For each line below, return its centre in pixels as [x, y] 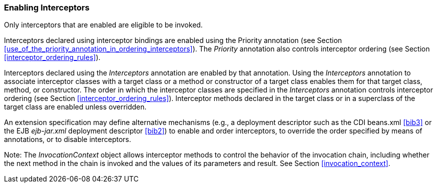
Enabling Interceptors [47, 7]
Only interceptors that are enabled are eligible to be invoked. [103, 25]
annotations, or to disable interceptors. [68, 139]
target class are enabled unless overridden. [75, 107]
